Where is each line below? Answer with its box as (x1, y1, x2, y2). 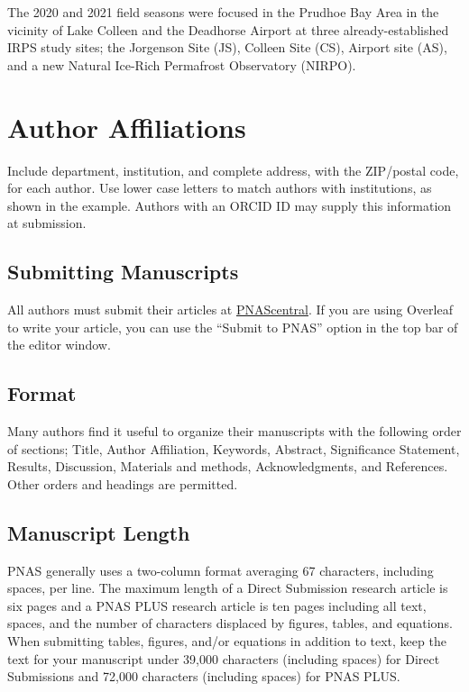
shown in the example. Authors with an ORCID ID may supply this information (7, 196, 452, 214)
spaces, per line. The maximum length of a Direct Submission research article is (7, 578, 448, 597)
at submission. (7, 214, 87, 232)
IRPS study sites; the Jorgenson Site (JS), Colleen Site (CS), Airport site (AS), (7, 38, 447, 57)
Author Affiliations (7, 108, 246, 145)
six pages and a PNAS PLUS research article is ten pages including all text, (7, 596, 427, 615)
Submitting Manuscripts (7, 258, 239, 286)
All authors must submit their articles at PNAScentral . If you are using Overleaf (7, 300, 453, 319)
